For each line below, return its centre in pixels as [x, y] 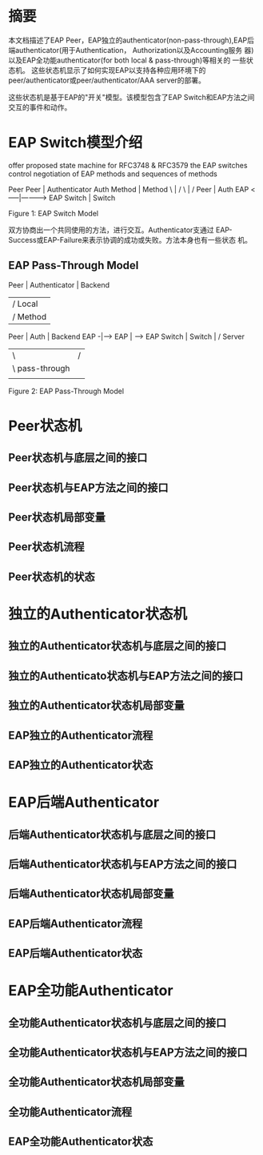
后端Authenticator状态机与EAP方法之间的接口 [123, 864]
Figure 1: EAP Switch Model [53, 213]
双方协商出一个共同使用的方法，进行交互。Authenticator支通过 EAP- [121, 230]
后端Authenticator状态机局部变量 [91, 894]
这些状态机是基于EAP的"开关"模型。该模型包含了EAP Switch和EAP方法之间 [131, 97]
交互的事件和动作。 [40, 107]
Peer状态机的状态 [52, 576]
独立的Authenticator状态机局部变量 [97, 706]
